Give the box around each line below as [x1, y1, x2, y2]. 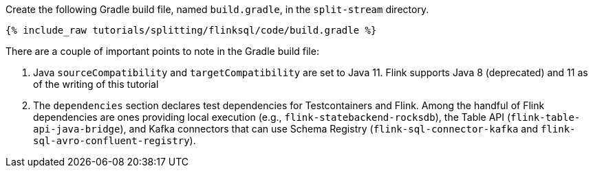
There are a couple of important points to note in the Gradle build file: [6, 45, 319, 57]
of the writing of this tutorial [33, 78, 159, 90]
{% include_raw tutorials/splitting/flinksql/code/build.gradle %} [6, 25, 377, 36]
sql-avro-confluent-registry [33, 135, 190, 146]
